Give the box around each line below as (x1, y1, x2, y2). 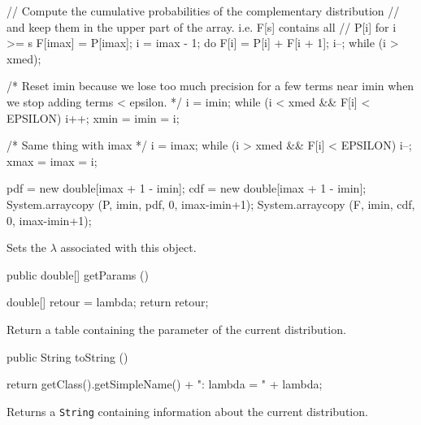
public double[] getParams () (7, 266, 149, 283)
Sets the (7, 239, 47, 256)
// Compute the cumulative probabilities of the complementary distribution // (7, 2, 400, 19)
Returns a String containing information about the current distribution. (7, 402, 368, 419)
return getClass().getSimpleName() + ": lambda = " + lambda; (7, 375, 323, 392)
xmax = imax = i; (7, 152, 98, 169)
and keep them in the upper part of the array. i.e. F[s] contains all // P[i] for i (7, 18, 397, 35)
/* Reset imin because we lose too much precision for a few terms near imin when (7, 77, 414, 94)
